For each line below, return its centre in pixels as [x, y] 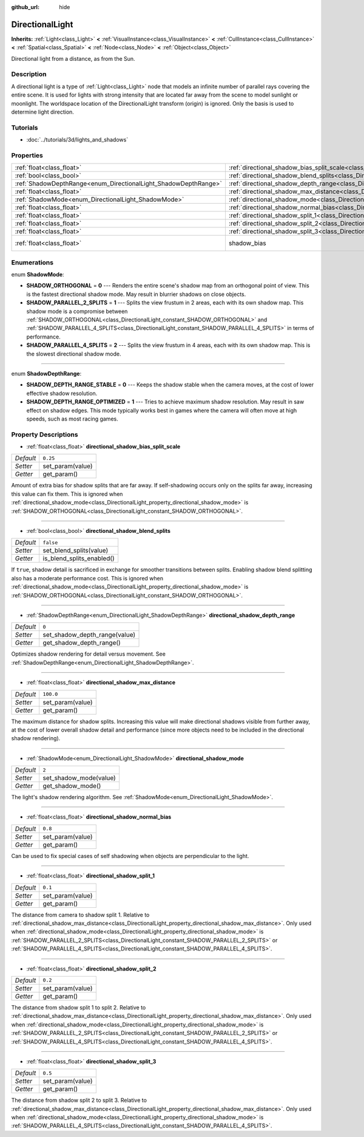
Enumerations [32, 263]
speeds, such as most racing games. [72, 419]
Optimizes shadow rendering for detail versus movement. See [89, 654]
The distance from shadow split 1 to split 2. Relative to [79, 1007]
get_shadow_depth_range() [82, 643]
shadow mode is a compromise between [77, 311]
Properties [27, 155]
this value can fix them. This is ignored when [67, 494]
